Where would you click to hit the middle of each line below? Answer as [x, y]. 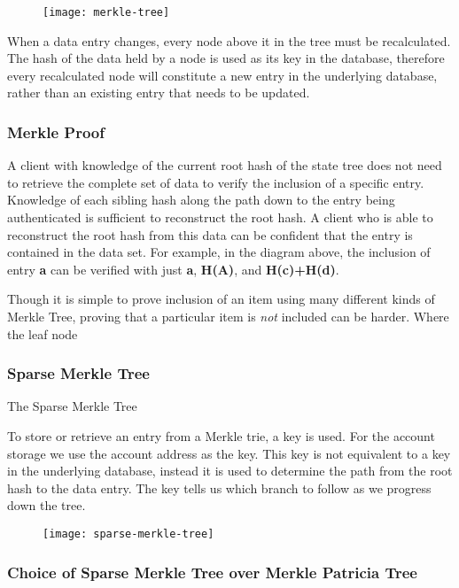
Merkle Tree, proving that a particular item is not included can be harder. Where [228, 316]
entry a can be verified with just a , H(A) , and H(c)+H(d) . [173, 269]
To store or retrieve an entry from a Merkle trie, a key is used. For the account [221, 436]
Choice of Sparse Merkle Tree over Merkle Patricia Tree [212, 572]
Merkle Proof [56, 132]
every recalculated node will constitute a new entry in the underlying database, [222, 75]
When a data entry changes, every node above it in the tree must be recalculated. [229, 40]
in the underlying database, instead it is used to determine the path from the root [230, 471]
